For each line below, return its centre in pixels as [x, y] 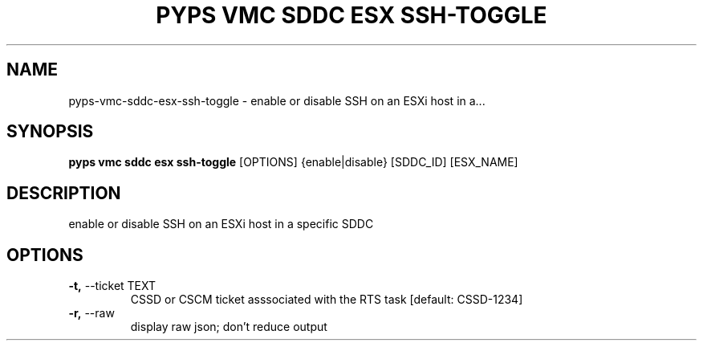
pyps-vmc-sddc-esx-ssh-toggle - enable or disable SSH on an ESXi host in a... [277, 100]
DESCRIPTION [64, 193]
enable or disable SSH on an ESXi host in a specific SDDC [221, 224]
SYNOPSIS [50, 132]
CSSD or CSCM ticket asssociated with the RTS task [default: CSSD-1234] [327, 300]
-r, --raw [91, 313]
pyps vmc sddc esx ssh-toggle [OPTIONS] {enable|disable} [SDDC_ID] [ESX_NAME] [293, 162]
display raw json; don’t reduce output [229, 327]
